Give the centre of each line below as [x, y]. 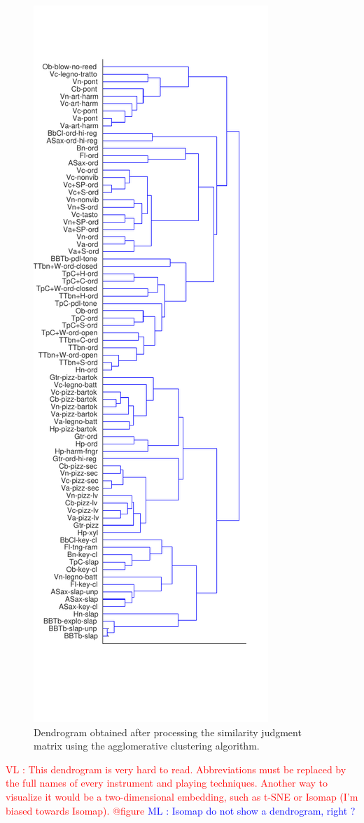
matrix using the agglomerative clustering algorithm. [147, 746]
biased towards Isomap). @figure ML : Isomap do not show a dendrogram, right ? [181, 810]
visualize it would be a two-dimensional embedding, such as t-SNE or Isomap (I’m [182, 796]
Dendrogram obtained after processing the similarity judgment [168, 732]
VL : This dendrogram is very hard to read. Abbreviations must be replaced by [176, 769]
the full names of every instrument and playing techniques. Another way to [167, 783]
